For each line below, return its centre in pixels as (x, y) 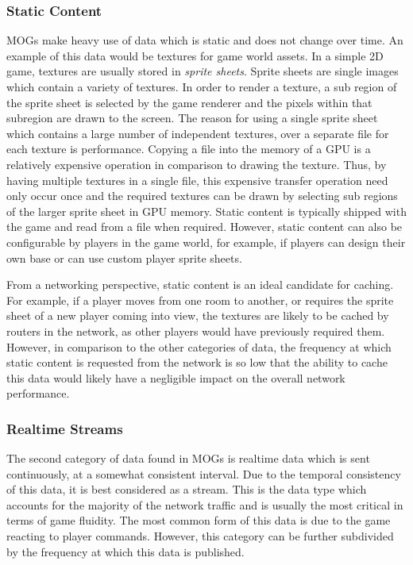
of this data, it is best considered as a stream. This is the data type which (187, 489)
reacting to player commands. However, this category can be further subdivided (200, 536)
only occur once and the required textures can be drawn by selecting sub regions (202, 196)
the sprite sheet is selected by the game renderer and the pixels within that (189, 102)
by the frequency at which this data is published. (125, 551)
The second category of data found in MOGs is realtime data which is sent (188, 458)
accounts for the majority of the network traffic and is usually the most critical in (205, 504)
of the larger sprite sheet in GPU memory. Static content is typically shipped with (206, 211)
